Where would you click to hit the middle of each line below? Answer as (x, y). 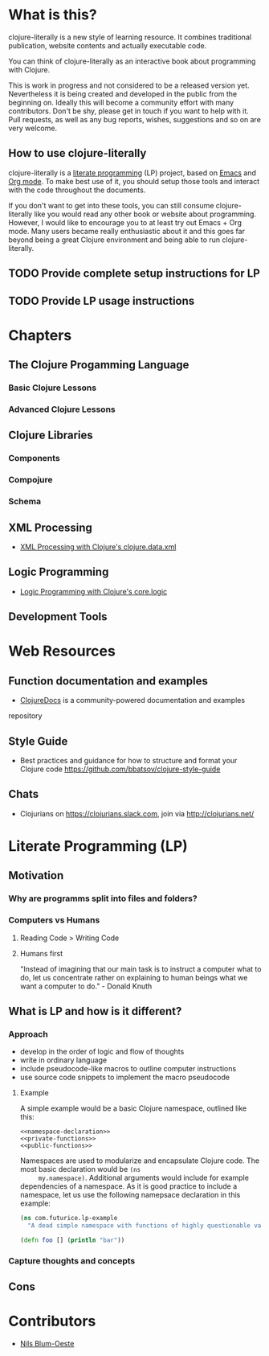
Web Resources (62, 651)
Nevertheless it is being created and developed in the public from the (123, 93)
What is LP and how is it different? (95, 1011)
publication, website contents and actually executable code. (108, 45)
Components (34, 458)
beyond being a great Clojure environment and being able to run (114, 240)
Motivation (36, 875)
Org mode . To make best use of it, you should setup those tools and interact (134, 181)
